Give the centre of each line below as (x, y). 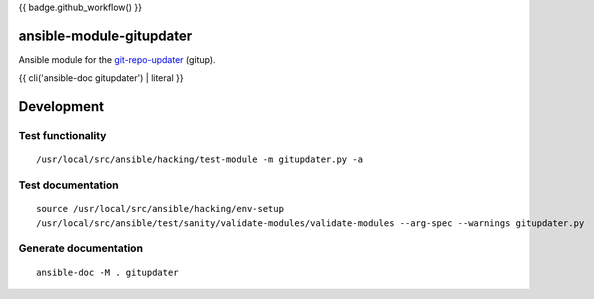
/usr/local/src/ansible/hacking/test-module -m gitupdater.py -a (200, 159)
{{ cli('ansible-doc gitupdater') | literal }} (101, 78)
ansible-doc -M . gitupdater (107, 272)
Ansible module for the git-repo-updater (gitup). (117, 59)
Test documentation (68, 185)
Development (61, 106)
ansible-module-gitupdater (105, 35)
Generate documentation (81, 248)
